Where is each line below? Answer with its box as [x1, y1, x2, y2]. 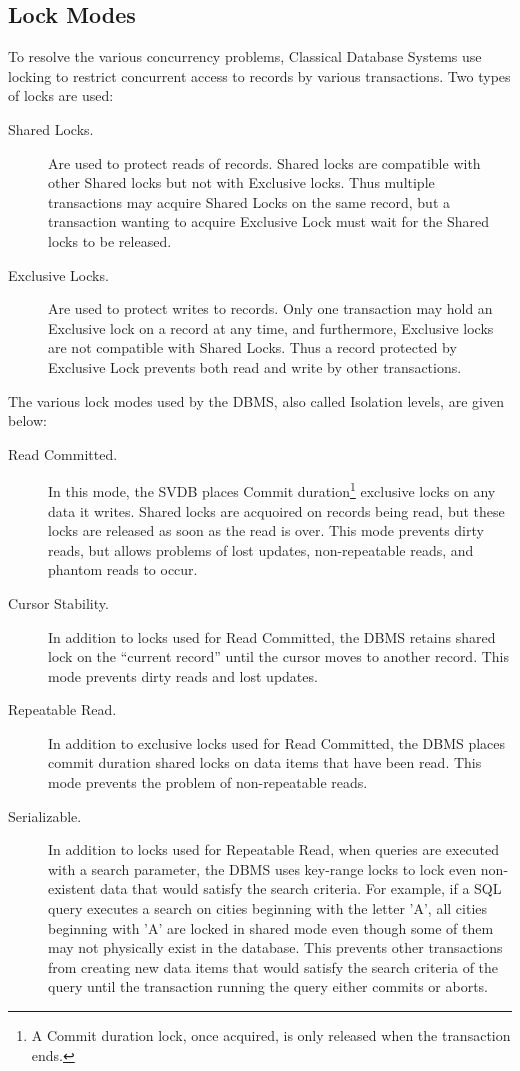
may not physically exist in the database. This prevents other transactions [48, 937, 503, 958]
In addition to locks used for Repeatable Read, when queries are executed [48, 839, 500, 860]
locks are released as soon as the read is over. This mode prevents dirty [48, 520, 484, 541]
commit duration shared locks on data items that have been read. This [48, 752, 482, 773]
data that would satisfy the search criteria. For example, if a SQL [100, 878, 502, 899]
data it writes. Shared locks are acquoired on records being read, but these [48, 500, 505, 521]
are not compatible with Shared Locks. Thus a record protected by [48, 337, 457, 358]
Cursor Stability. [8, 592, 109, 613]
